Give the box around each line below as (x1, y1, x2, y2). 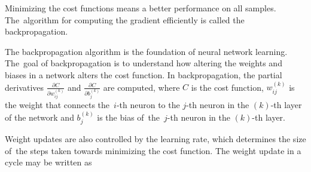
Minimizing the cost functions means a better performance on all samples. (5, 2, 276, 14)
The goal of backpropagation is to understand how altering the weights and (5, 57, 282, 69)
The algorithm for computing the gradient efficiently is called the (5, 13, 245, 26)
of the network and (5, 110, 74, 123)
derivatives (5, 81, 44, 93)
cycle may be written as (5, 156, 92, 168)
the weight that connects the (5, 99, 110, 111)
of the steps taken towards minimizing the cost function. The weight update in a (5, 144, 301, 156)
